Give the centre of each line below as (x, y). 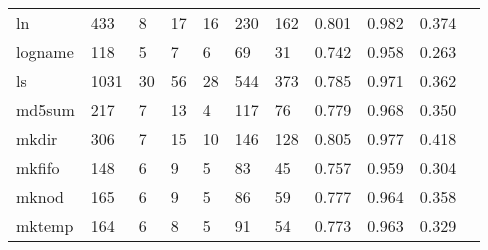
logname (45, 51)
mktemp (45, 225)
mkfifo (38, 167)
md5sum (45, 109)
